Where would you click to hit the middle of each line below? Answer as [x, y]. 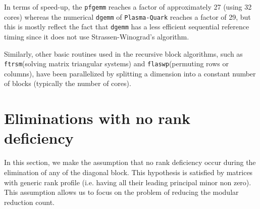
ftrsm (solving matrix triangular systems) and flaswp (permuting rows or [116, 64]
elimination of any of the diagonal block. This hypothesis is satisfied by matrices [128, 172]
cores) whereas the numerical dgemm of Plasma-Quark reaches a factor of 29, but [127, 16]
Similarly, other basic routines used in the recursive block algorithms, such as [123, 53]
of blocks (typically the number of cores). [68, 83]
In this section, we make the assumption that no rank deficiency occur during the [130, 162]
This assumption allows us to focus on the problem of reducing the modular [121, 192]
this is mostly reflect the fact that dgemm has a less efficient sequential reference [127, 27]
